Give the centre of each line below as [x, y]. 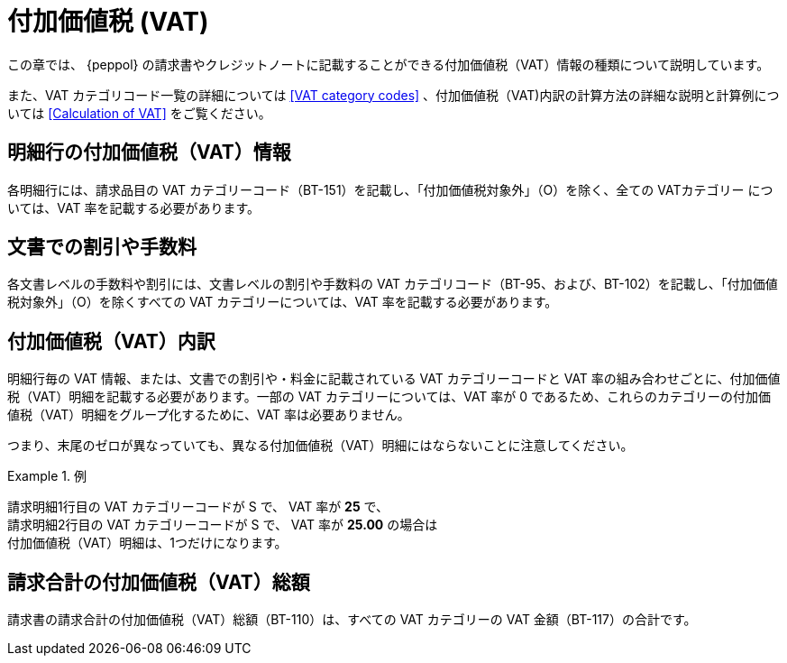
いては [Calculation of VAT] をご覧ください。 [139, 113]
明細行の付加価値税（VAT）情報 [149, 152]
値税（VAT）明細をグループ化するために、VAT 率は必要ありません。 [209, 415]
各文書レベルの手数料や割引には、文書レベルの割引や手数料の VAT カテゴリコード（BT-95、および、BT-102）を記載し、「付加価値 [393, 284]
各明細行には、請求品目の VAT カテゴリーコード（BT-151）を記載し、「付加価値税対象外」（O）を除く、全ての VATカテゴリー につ [390, 189]
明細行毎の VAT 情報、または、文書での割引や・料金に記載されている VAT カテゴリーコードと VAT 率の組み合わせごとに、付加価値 [394, 379]
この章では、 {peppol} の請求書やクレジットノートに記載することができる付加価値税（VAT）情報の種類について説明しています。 [389, 64]
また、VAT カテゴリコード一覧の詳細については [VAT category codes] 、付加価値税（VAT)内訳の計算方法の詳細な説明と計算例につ [393, 95]
